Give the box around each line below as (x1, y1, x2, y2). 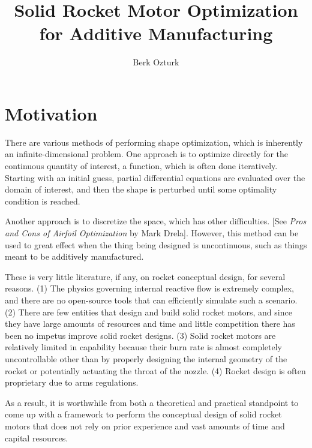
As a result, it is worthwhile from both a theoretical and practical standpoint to (5, 396, 299, 408)
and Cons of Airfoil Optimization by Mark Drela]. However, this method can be (5, 227, 299, 239)
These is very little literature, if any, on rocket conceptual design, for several (5, 270, 286, 282)
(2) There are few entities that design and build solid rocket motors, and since (5, 305, 292, 318)
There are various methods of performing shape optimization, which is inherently (5, 136, 303, 148)
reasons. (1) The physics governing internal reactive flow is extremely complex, (5, 282, 294, 294)
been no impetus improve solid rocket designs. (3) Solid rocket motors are (5, 329, 276, 341)
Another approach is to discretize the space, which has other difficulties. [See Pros (5, 215, 307, 227)
